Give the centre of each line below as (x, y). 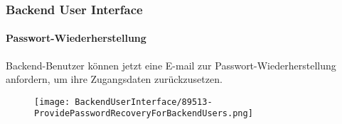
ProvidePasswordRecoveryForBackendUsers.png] (144, 114)
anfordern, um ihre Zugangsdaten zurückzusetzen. (114, 79)
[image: (52, 102)
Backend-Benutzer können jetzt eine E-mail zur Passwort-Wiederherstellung (171, 65)
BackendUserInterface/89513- (144, 102)
